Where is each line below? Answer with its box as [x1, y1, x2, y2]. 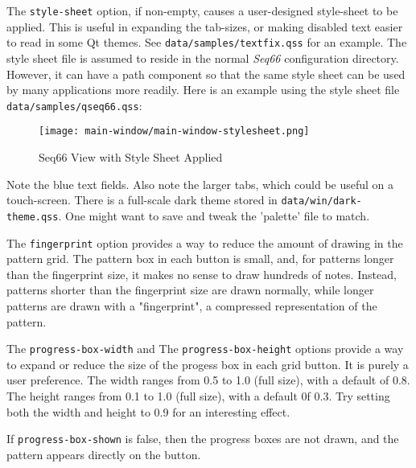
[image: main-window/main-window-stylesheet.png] [39, 125, 310, 138]
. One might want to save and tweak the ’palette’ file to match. [58, 207, 370, 224]
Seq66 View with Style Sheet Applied [39, 149, 223, 165]
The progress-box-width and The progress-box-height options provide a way [6, 340, 404, 357]
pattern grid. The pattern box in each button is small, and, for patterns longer [6, 250, 394, 267]
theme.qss [6, 211, 59, 223]
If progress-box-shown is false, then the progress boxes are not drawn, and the [6, 430, 399, 447]
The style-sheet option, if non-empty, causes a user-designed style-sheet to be [6, 2, 398, 18]
